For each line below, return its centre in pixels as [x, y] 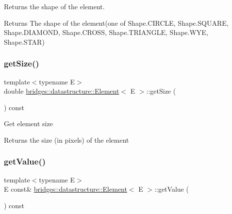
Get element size [28, 123]
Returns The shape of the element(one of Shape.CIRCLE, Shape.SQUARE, [116, 23]
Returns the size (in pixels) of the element [66, 140]
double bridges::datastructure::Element [62, 91]
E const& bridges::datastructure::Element [66, 189]
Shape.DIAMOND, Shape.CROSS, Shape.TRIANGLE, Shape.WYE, [106, 32]
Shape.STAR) [24, 41]
